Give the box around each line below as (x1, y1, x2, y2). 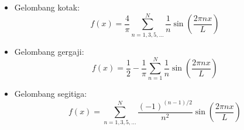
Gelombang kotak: (14, 1, 80, 13)
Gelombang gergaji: (14, 45, 84, 57)
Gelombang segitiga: (14, 87, 87, 100)
